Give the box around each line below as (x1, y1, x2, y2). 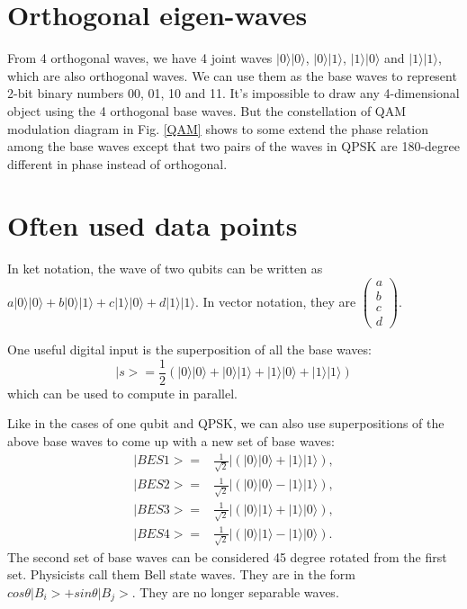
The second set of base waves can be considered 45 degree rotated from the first (7, 547, 447, 566)
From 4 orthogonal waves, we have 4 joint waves (7, 49, 273, 67)
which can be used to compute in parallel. (7, 383, 238, 402)
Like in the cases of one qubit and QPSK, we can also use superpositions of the (7, 414, 445, 433)
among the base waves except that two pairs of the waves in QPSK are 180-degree (7, 137, 460, 156)
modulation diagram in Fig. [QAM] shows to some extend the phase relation (7, 119, 429, 138)
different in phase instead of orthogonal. (7, 154, 228, 173)
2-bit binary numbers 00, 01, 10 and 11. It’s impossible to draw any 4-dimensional (7, 84, 460, 103)
